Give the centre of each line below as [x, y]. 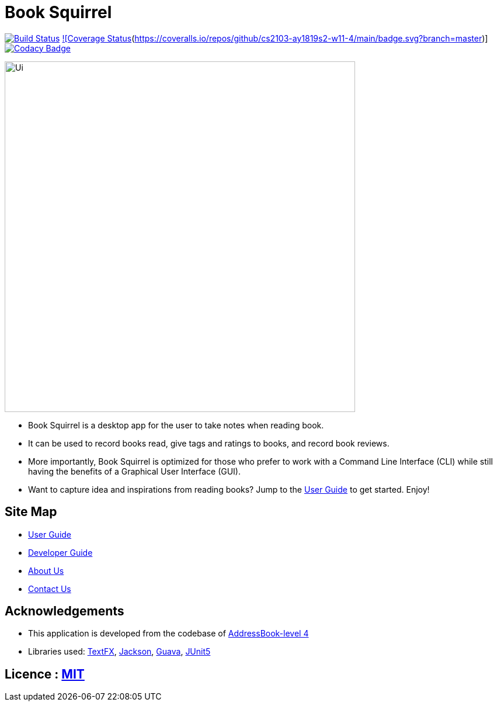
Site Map [31, 512]
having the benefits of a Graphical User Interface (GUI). [135, 471]
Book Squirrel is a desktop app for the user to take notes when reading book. [176, 425]
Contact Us [50, 589]
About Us [46, 570]
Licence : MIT [45, 674]
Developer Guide [60, 552]
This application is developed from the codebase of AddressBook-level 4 [168, 634]
